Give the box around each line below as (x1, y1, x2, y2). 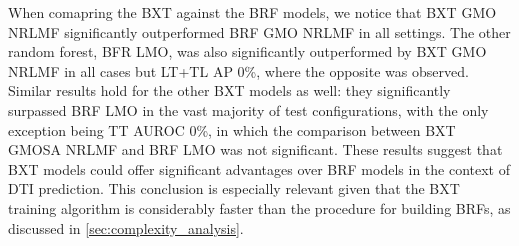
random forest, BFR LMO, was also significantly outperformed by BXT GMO (8, 41, 487, 62)
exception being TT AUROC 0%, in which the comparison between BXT (8, 119, 456, 140)
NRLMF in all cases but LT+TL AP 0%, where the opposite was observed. (8, 60, 469, 81)
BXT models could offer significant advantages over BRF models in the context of (8, 158, 510, 179)
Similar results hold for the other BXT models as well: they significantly (8, 80, 451, 101)
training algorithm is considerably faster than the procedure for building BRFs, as (8, 197, 511, 218)
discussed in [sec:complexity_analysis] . (8, 217, 244, 238)
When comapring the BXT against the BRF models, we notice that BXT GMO (8, 2, 497, 22)
